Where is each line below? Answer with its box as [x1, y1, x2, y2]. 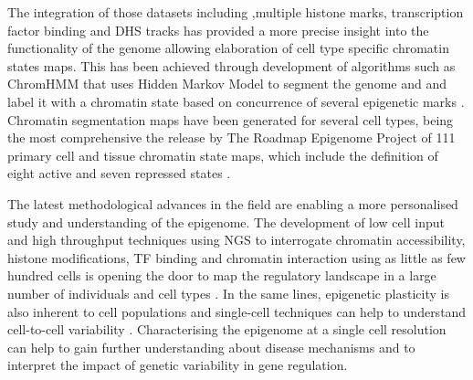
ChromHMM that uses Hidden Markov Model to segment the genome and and [7, 74, 447, 93]
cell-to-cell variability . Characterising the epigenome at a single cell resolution [7, 320, 447, 339]
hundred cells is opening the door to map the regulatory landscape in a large [7, 266, 436, 285]
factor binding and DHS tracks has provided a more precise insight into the [7, 20, 429, 39]
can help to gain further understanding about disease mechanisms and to [7, 337, 415, 356]
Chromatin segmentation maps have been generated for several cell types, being [7, 110, 454, 129]
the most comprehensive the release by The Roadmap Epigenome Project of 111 [7, 128, 456, 147]
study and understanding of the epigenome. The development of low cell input [7, 212, 445, 231]
